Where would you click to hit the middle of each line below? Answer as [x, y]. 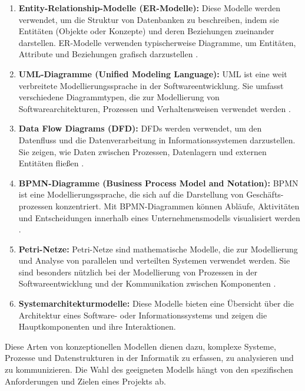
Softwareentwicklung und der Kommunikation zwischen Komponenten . [147, 283]
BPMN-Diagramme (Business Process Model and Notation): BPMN [158, 183]
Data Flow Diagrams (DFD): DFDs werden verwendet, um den [140, 128]
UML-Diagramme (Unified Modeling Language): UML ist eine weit [153, 73]
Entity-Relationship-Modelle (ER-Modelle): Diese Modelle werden [150, 8]
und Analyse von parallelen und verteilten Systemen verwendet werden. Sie [154, 260]
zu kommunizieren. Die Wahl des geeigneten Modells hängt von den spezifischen [149, 369]
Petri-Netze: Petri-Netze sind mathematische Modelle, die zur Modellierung [158, 249]
